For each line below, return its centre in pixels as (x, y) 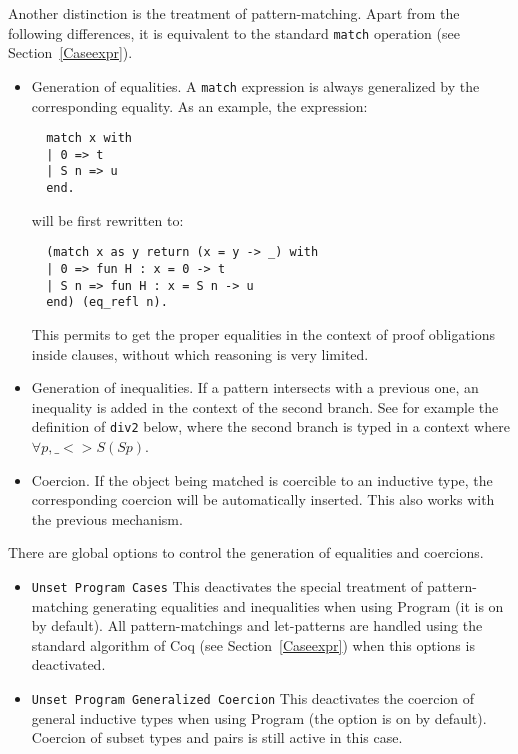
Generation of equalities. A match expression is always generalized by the (255, 85)
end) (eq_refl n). (107, 302)
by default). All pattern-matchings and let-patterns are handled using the (257, 625)
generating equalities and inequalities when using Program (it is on (298, 605)
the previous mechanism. (107, 518)
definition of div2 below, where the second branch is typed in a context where (270, 426)
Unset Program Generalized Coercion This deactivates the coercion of (253, 697)
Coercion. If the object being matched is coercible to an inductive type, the (262, 479)
